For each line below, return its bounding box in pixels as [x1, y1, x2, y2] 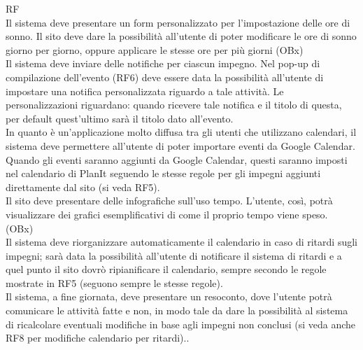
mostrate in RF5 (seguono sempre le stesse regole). [6, 275, 223, 290]
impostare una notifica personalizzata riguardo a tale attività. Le [6, 83, 284, 98]
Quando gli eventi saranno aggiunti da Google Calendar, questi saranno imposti [6, 152, 348, 167]
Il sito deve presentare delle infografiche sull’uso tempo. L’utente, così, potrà [6, 193, 333, 208]
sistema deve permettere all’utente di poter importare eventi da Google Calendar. [6, 138, 355, 153]
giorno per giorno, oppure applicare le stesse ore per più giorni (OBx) [6, 42, 304, 57]
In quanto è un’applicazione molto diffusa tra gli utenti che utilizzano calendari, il [6, 125, 357, 139]
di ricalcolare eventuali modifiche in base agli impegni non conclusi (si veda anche [6, 316, 356, 331]
